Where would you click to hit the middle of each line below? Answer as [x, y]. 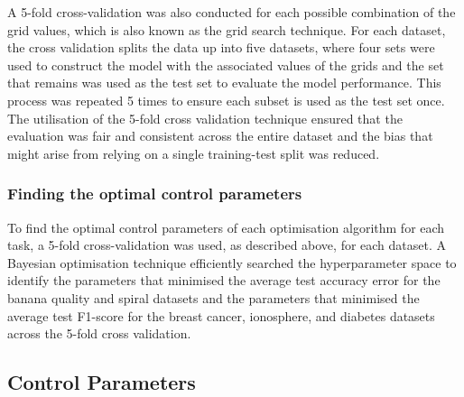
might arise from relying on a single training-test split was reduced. [194, 153]
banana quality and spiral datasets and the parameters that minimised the [213, 297]
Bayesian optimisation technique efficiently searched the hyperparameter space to [232, 262]
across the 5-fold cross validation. [99, 333]
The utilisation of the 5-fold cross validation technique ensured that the [205, 118]
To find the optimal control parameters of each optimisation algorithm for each [226, 227]
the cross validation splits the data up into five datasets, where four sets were [221, 47]
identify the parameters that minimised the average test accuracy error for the [224, 280]
